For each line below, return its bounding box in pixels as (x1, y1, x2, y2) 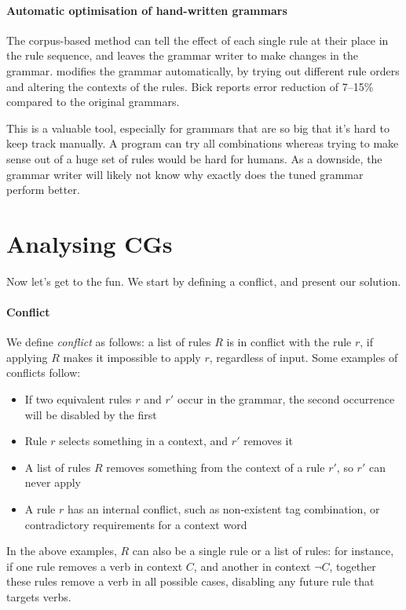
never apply (24, 474, 82, 491)
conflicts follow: (6, 364, 81, 381)
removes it (243, 433, 293, 449)
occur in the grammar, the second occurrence (177, 391, 395, 407)
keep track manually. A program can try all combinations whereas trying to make (6, 135, 399, 152)
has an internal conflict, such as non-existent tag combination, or (68, 501, 380, 517)
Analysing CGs (6, 227, 173, 259)
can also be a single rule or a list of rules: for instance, (132, 542, 394, 559)
